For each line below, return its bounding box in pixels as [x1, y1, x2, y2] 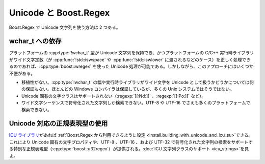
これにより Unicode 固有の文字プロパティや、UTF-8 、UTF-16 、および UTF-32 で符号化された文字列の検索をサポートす [9, 139, 253, 145]
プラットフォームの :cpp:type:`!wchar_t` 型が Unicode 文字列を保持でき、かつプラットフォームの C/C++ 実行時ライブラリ [9, 50, 255, 56]
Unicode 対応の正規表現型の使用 [9, 120, 108, 128]
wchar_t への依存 [9, 37, 62, 45]
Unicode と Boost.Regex [9, 7, 110, 18]
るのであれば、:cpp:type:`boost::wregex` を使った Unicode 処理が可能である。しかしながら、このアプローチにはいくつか [9, 63, 254, 69]
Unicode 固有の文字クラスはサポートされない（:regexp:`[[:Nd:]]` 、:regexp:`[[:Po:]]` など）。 [21, 93, 206, 99]
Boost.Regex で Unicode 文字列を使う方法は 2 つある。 [9, 24, 121, 30]
